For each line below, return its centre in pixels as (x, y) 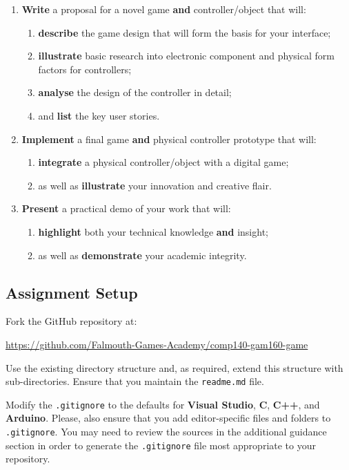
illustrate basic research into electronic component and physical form (186, 56)
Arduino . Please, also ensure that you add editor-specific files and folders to (168, 418)
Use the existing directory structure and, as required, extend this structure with (174, 367)
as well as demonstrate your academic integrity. (142, 255)
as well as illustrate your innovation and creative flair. (155, 185)
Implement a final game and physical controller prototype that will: (169, 139)
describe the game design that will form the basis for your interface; (185, 32)
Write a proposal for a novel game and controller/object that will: (164, 9)
